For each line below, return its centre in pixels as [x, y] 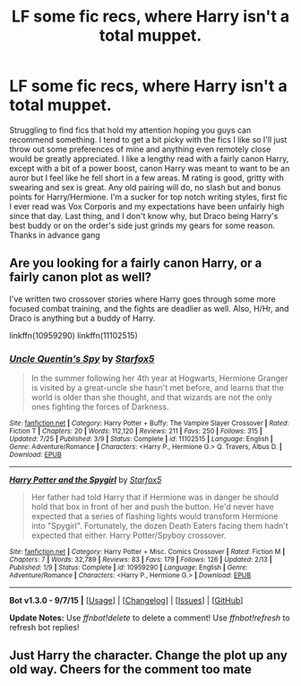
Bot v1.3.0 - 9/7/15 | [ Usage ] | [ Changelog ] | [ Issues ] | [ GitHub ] [126, 601]
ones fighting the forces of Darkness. [100, 407]
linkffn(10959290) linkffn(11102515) [74, 335]
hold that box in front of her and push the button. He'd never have [153, 507]
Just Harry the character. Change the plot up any [149, 656]
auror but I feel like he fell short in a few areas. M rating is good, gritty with [146, 178]
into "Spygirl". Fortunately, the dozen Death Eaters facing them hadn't [159, 526]
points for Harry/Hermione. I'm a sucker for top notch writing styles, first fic [149, 197]
